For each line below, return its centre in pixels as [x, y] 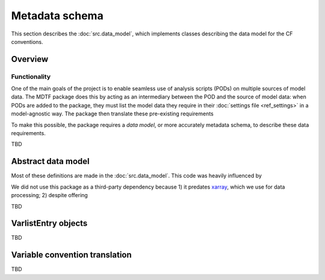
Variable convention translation [71, 255]
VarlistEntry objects [49, 223]
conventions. [27, 41]
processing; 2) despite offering [50, 195]
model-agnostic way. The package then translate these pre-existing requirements [112, 114]
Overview [30, 59]
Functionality [31, 76]
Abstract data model [50, 161]
